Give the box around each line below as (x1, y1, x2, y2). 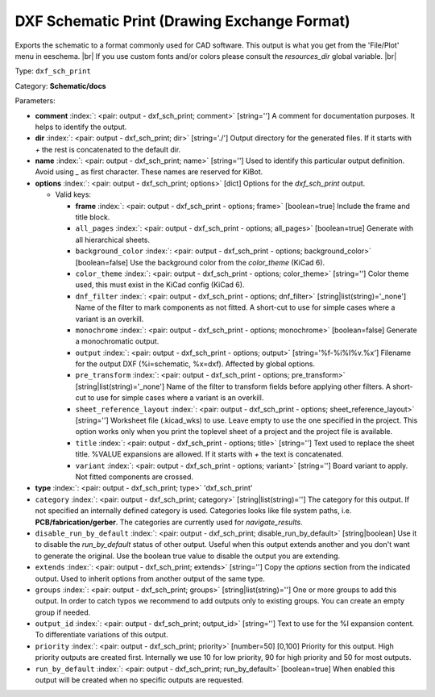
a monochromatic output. (75, 336, 159, 346)
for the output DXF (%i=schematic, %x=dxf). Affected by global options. (75, 359, 316, 369)
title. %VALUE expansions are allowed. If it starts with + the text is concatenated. (75, 449, 344, 459)
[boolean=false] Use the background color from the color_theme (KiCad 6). (75, 257, 325, 267)
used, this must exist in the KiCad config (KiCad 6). (75, 280, 245, 290)
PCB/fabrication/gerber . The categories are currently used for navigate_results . (35, 517, 303, 527)
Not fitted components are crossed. (75, 472, 193, 482)
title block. (75, 212, 110, 222)
